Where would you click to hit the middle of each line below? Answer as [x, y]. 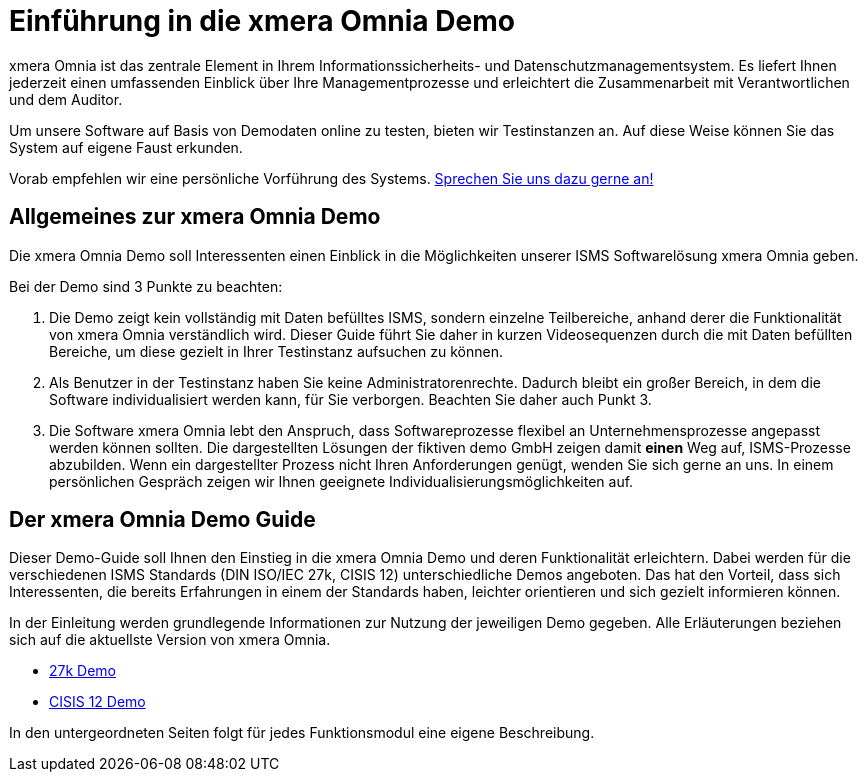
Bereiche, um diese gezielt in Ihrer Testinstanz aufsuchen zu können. [276, 351]
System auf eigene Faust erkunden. [126, 147]
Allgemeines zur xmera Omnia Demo [195, 217]
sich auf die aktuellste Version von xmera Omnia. [170, 640]
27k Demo [83, 671]
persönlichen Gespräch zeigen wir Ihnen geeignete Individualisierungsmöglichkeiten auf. [341, 481]
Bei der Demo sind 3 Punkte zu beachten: [146, 286]
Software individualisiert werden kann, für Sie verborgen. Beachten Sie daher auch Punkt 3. [350, 399]
